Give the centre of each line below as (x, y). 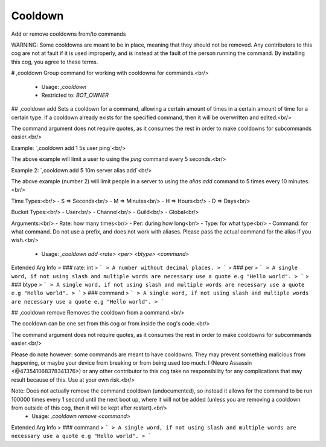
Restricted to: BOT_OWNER (75, 95)
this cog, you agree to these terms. (55, 62)
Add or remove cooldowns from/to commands (69, 34)
